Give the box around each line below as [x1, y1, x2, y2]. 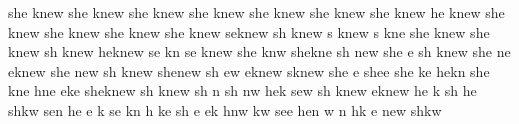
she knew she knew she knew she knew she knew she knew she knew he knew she [8, 2, 505, 22]
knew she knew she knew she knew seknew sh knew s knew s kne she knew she [8, 21, 490, 42]
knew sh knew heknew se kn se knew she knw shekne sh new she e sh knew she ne [8, 41, 511, 62]
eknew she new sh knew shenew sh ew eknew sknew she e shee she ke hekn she [8, 60, 490, 81]
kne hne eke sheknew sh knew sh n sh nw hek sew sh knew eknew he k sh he [8, 80, 477, 101]
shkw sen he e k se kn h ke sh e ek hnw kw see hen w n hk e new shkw [8, 99, 442, 120]
